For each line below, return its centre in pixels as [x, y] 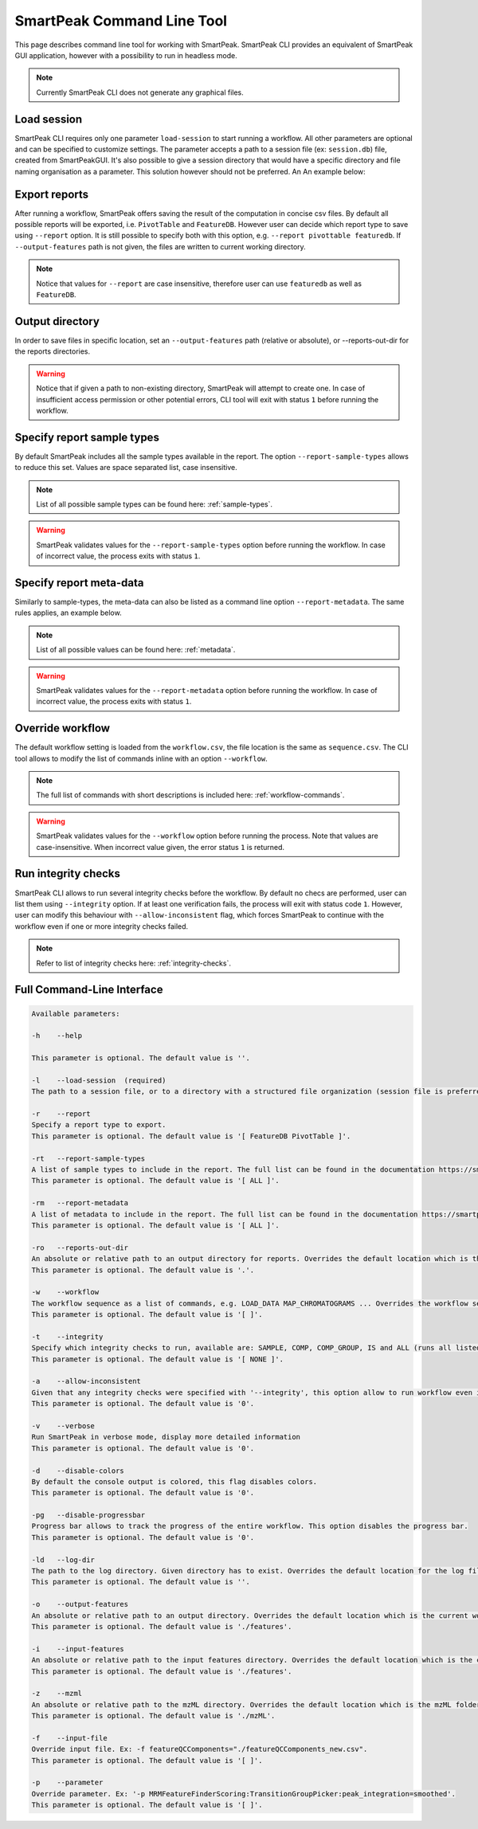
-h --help [57, 1036]
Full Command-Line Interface [89, 990]
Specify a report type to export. [99, 1125]
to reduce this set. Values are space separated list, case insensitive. [126, 468]
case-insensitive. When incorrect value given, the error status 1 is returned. [161, 847]
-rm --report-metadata [80, 1203]
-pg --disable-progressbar [88, 1515]
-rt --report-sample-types [88, 1158]
